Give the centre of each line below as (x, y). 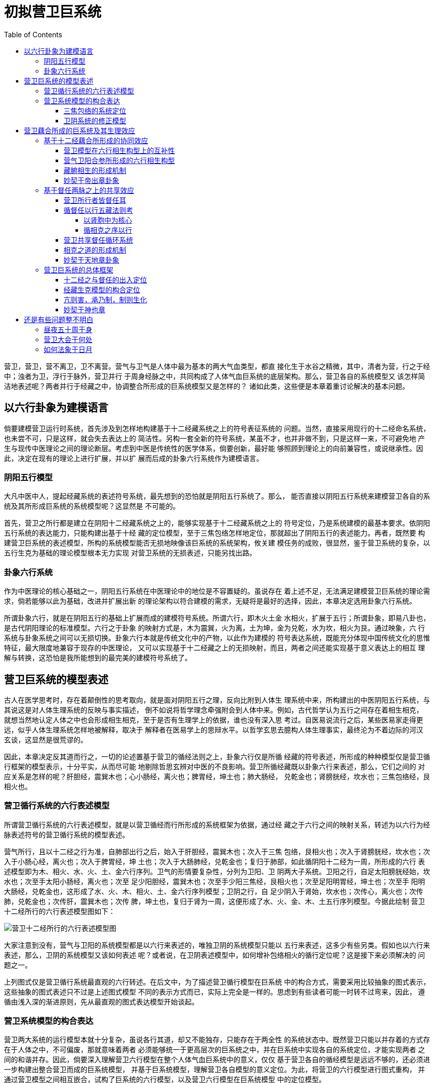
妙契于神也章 (84, 309)
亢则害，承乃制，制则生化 (105, 299)
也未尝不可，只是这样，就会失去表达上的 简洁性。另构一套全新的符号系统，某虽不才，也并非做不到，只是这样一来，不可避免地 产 (215, 438)
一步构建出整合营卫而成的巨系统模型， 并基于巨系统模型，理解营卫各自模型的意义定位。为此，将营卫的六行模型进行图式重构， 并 (215, 1070)
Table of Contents (33, 34)
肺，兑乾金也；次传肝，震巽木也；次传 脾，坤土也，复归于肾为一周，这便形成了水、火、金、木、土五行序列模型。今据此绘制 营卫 (215, 901)
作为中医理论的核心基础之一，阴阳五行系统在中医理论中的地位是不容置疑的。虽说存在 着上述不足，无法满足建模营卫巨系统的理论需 (217, 591)
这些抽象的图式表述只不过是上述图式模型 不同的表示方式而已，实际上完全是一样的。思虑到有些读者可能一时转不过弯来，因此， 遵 (215, 992)
